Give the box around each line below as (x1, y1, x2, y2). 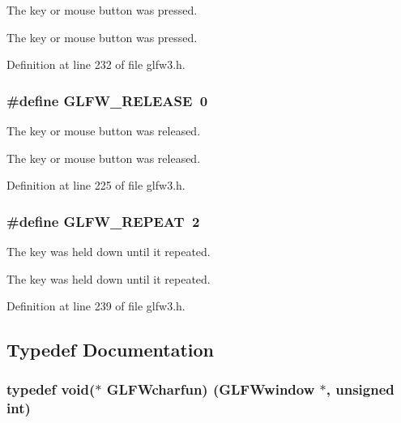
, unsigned (326, 379, 395, 399)
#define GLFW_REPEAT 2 (6, 211, 200, 231)
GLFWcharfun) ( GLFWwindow (106, 379, 315, 399)
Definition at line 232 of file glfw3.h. (6, 56, 186, 73)
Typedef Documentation (6, 337, 214, 362)
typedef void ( (6, 379, 96, 399)
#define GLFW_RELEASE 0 (6, 90, 208, 110)
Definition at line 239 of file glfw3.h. (6, 297, 186, 314)
